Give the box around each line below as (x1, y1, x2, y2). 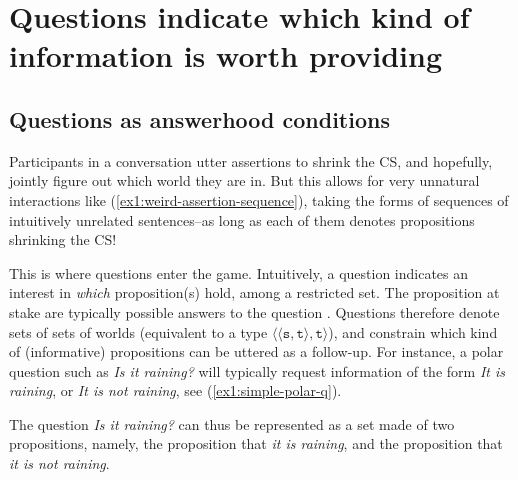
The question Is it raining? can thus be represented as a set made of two (9, 413, 455, 434)
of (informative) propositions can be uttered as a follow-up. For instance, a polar (9, 341, 504, 362)
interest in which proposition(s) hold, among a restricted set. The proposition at (9, 282, 500, 303)
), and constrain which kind (328, 321, 498, 342)
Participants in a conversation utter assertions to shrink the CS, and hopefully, (9, 150, 493, 171)
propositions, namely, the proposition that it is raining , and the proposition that (9, 433, 503, 454)
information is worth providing (9, 35, 443, 76)
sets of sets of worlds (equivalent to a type (9, 321, 268, 342)
